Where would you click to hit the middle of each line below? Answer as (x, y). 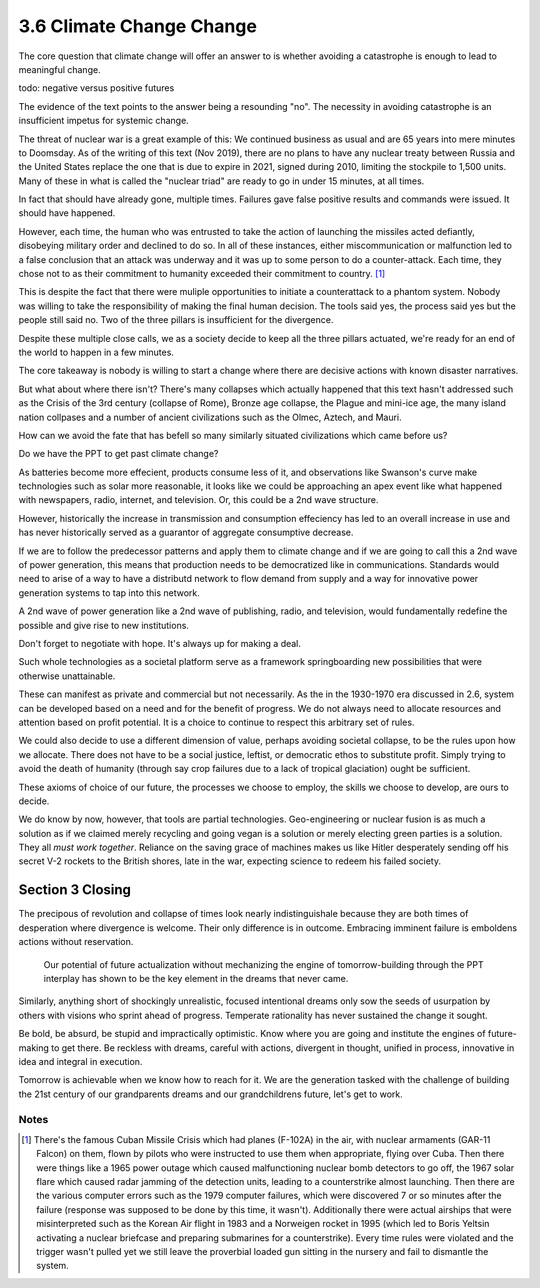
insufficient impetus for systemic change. (103, 121)
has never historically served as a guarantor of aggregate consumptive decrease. (186, 532)
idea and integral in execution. (80, 1061)
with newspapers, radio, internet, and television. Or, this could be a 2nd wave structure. (198, 500)
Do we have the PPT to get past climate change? (118, 454)
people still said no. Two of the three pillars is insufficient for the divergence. (176, 320)
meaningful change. (59, 69)
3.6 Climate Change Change (137, 26)
